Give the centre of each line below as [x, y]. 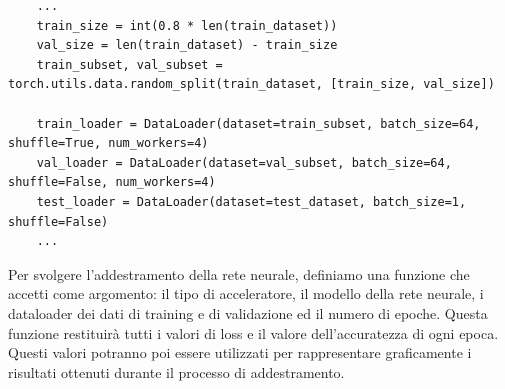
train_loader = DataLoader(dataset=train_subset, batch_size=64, [258, 123]
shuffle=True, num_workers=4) [108, 143]
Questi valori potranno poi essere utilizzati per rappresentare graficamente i [240, 352]
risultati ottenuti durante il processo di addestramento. [176, 371]
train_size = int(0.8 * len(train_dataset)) [187, 25]
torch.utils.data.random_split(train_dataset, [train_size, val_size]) [251, 84]
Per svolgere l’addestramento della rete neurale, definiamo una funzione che [239, 273]
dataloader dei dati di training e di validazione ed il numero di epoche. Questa [248, 312]
